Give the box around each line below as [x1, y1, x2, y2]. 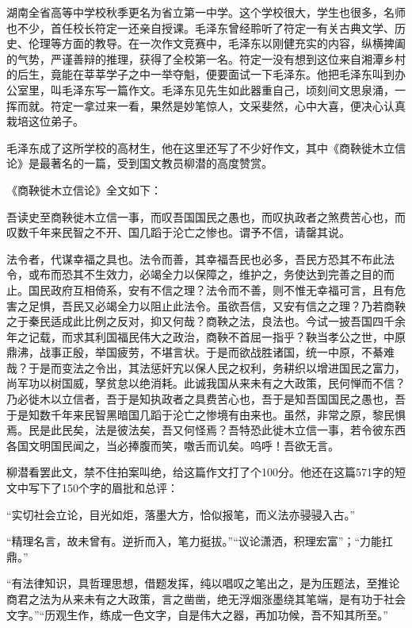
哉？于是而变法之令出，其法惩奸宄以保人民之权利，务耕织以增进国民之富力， [6, 359, 406, 376]
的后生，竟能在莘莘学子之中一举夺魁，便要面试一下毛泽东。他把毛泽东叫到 [6, 66, 395, 83]
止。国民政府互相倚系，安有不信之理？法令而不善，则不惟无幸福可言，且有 [6, 281, 395, 298]
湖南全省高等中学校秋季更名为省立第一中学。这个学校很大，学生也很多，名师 [6, 4, 406, 20]
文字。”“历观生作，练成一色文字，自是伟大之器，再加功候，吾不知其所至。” [6, 606, 388, 622]
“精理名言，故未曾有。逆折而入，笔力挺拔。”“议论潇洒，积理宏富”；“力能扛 [6, 533, 394, 549]
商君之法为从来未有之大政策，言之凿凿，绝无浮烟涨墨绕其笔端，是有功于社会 [6, 591, 406, 607]
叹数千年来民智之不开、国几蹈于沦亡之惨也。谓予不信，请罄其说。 [6, 224, 350, 241]
